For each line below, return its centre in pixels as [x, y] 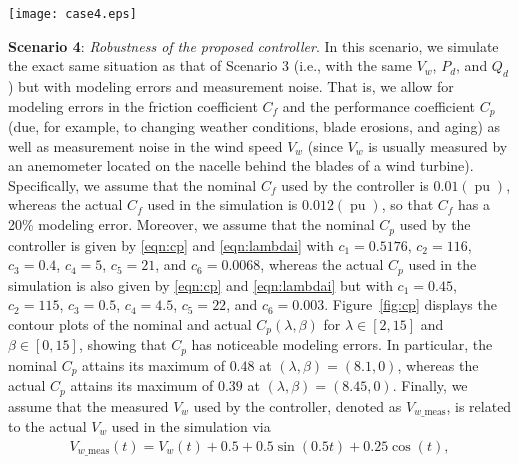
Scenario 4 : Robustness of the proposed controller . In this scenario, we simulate [253, 45]
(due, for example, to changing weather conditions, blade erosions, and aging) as [254, 126]
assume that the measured [88, 405]
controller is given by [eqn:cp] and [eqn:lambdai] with [171, 244]
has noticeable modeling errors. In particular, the [342, 344]
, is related [479, 405]
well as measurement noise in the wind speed [145, 145]
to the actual [47, 426]
